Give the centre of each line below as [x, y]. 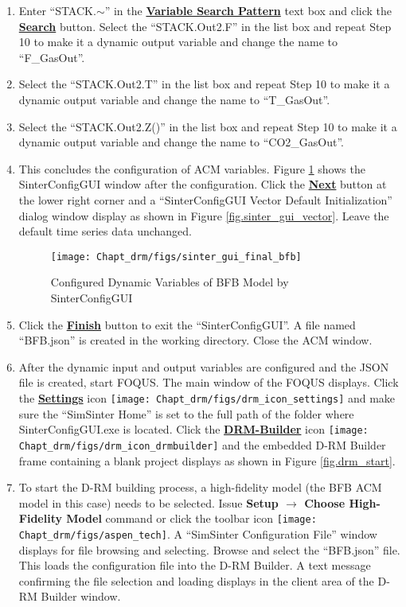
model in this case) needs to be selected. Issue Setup [148, 502]
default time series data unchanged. [105, 231]
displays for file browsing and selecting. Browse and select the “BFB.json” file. [209, 549]
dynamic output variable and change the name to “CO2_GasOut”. [181, 142]
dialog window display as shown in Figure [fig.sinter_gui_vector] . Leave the [204, 215]
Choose [325, 502]
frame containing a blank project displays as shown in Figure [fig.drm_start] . [207, 460]
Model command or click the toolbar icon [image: [191, 518]
